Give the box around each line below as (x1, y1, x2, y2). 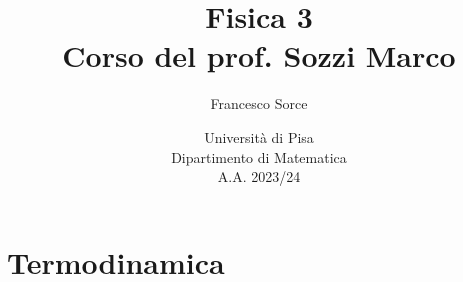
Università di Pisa (204, 126, 314, 147)
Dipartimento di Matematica (171, 146, 347, 167)
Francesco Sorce (210, 93, 308, 114)
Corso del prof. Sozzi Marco (62, 35, 456, 76)
